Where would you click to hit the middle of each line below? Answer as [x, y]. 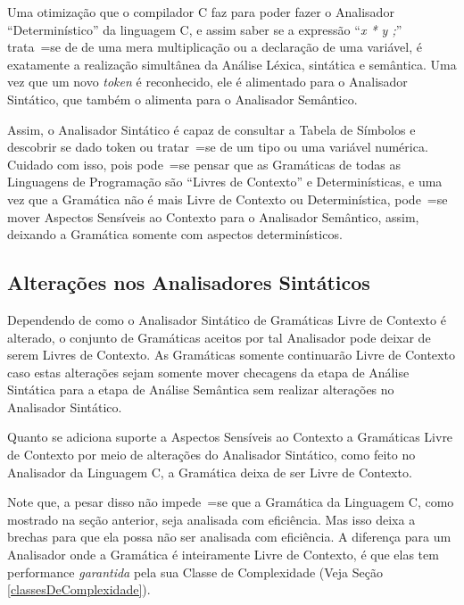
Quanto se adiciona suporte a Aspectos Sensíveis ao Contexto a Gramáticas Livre [230, 437]
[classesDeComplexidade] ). [79, 589]
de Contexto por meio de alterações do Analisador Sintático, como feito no [211, 455]
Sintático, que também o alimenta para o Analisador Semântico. [182, 99]
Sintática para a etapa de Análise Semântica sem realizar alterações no [201, 390]
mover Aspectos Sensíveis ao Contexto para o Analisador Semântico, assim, [213, 216]
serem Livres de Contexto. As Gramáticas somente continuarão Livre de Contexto [231, 355]
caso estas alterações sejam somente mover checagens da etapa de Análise [208, 372]
